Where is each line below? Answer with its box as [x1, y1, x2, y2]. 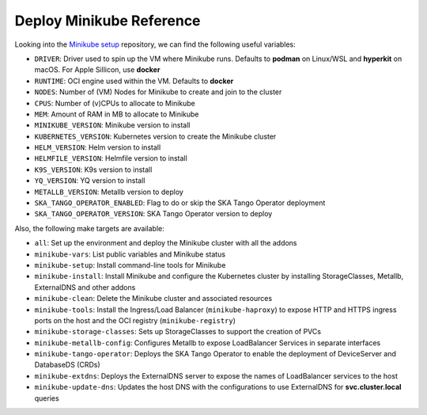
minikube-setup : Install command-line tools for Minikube [34, 260, 226, 269]
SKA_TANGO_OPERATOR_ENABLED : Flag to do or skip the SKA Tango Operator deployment [34, 198, 326, 207]
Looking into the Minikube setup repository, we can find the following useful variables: [14, 40, 296, 49]
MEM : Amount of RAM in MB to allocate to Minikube [34, 109, 199, 119]
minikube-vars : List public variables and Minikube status [34, 249, 225, 259]
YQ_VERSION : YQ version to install [34, 176, 145, 185]
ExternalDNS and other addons [34, 282, 136, 292]
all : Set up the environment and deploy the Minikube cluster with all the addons [34, 238, 297, 248]
